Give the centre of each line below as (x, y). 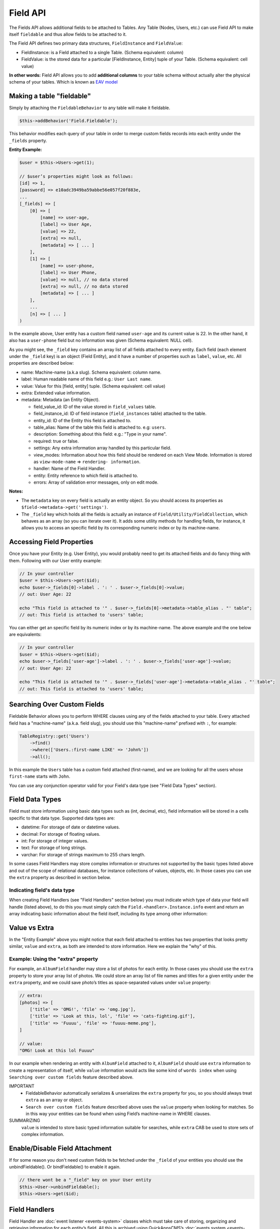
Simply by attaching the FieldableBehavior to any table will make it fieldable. (90, 108)
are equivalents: (25, 635)
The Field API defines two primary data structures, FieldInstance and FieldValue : (96, 43)
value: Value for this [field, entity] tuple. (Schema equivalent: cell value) (93, 386)
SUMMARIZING (25, 1120)
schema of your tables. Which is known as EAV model (63, 82)
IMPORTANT (22, 1086)
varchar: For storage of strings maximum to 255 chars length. (83, 854)
